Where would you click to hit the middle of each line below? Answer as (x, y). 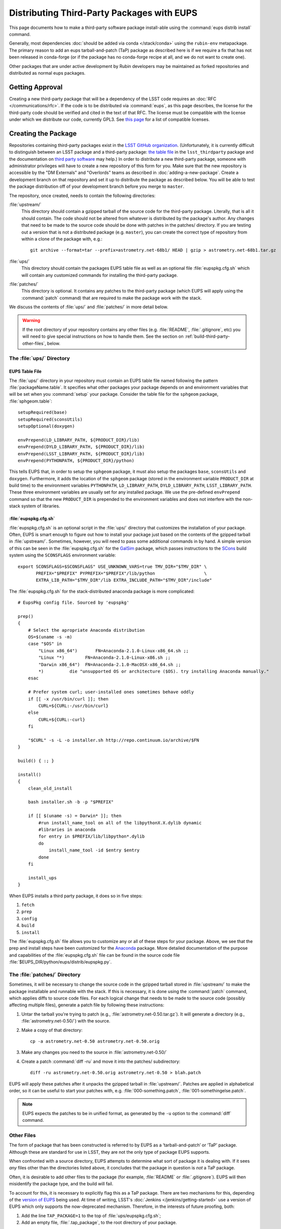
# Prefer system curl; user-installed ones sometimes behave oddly (111, 692)
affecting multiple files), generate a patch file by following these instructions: (87, 1005)
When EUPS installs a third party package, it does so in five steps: (76, 896)
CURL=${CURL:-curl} (62, 719)
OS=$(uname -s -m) (50, 637)
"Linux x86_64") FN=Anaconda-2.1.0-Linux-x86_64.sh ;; (114, 651)
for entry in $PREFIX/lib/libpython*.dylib (92, 836)
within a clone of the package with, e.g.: (62, 239)
